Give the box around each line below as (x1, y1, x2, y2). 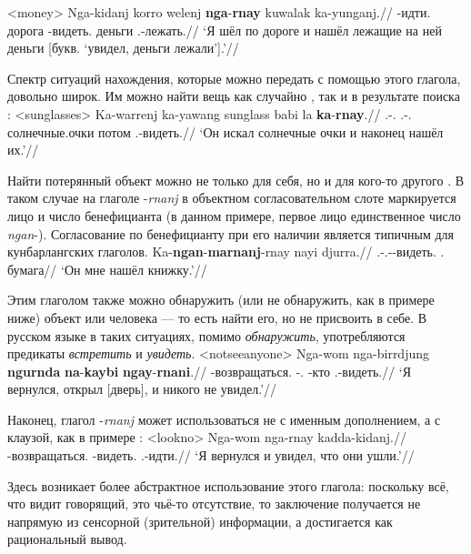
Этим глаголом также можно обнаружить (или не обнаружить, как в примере (7, 290, 435, 309)
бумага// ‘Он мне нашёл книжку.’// (7, 259, 207, 278)
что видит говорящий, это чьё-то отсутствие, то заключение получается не (7, 494, 421, 513)
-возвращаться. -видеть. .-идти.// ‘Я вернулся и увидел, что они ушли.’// (7, 446, 415, 465)
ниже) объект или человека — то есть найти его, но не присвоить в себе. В (7, 307, 427, 327)
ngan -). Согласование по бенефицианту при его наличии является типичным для (7, 224, 454, 243)
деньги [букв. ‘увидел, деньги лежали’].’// (7, 38, 239, 57)
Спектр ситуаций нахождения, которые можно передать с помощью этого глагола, (7, 68, 461, 87)
